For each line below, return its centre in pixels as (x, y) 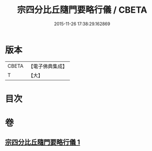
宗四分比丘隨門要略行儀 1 (43, 142)
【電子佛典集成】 (48, 66)
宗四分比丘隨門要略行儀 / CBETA (82, 10)
